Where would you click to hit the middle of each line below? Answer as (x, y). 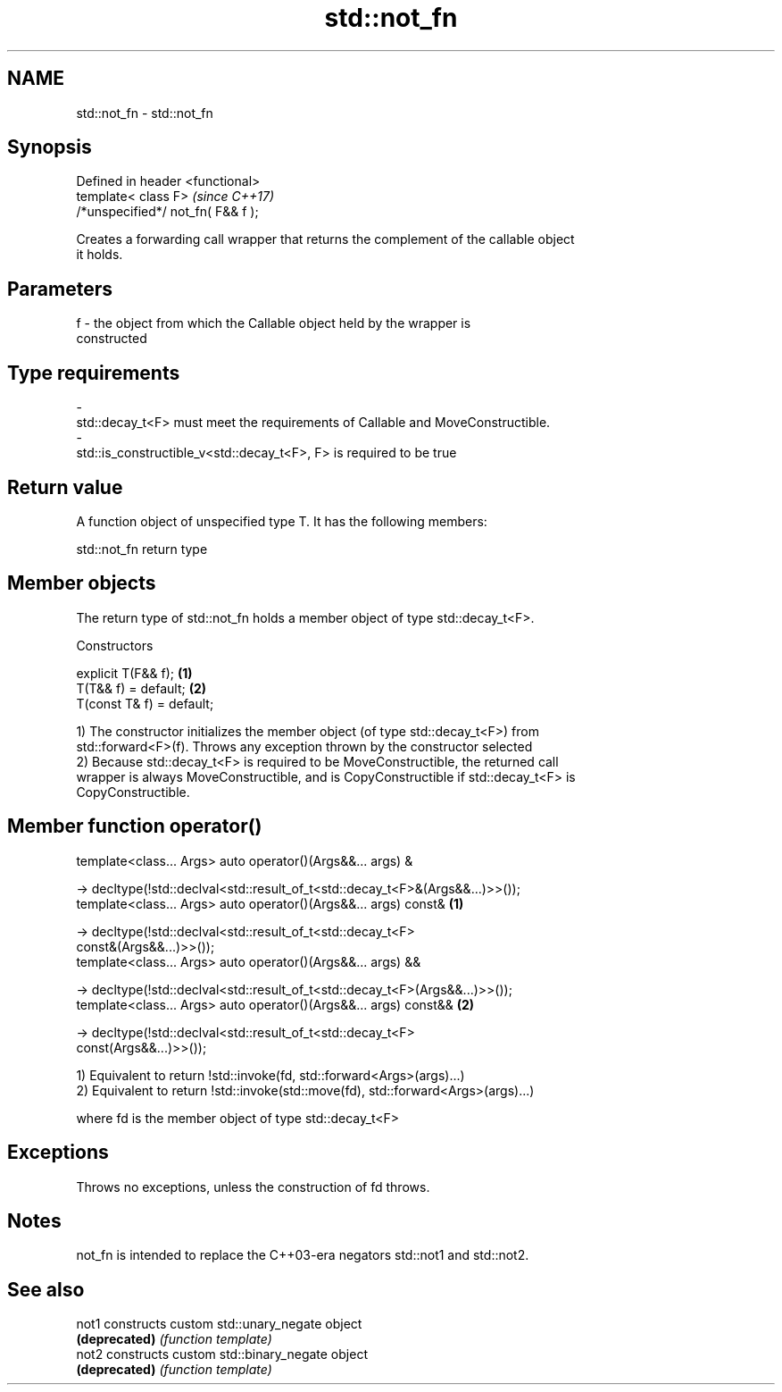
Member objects (82, 583)
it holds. (100, 255)
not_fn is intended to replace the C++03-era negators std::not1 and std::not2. (303, 1255)
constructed (112, 339)
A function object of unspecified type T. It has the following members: (282, 521)
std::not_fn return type (142, 549)
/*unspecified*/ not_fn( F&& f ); (167, 212)
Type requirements (94, 373)
